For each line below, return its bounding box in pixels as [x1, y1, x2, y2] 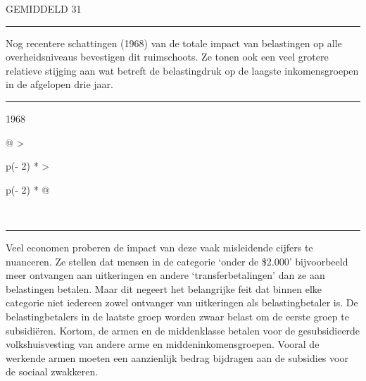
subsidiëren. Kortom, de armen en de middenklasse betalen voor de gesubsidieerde [6, 323, 360, 337]
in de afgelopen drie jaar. [6, 77, 113, 92]
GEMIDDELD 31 [6, 1, 82, 15]
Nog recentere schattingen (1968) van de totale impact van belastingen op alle [6, 35, 342, 50]
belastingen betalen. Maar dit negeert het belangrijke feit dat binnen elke [6, 281, 322, 296]
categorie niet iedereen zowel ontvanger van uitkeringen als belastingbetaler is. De [6, 295, 358, 310]
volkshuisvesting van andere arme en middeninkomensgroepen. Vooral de [6, 337, 320, 351]
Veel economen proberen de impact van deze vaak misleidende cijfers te [6, 239, 313, 254]
